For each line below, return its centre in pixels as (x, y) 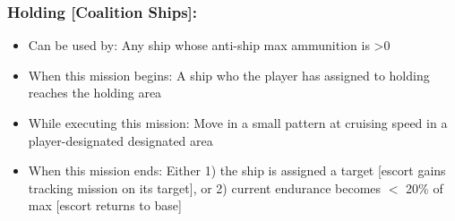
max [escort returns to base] (105, 205)
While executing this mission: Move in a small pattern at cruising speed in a (238, 123)
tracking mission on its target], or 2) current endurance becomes (205, 187)
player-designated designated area (120, 140)
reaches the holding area (95, 93)
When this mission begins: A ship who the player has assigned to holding (229, 75)
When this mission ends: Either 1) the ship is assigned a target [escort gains (237, 170)
